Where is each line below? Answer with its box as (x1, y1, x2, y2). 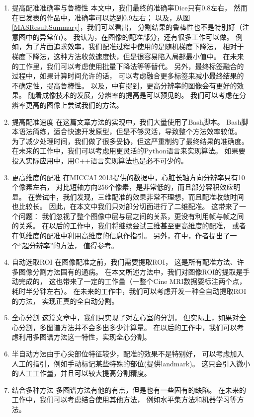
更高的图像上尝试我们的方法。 (25, 99, 123, 110)
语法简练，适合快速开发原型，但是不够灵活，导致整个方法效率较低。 (18, 126, 242, 137)
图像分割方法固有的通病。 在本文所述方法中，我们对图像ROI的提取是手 (18, 266, 250, 277)
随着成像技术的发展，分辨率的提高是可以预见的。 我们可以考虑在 (28, 90, 240, 100)
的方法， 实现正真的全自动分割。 (11, 295, 119, 306)
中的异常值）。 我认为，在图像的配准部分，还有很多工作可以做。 (25, 31, 234, 42)
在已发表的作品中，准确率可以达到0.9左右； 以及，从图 (11, 12, 190, 22)
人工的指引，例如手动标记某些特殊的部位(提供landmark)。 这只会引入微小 (11, 358, 251, 368)
